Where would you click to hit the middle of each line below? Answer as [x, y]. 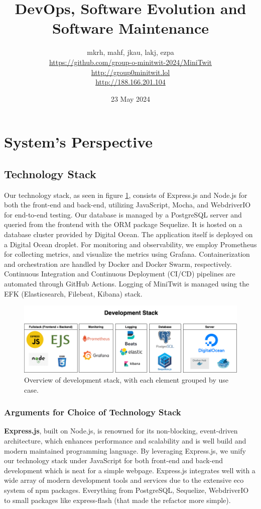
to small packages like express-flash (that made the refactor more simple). [117, 500]
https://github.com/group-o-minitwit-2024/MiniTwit [130, 62]
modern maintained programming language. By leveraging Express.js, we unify [125, 450]
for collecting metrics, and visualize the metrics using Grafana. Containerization [127, 254]
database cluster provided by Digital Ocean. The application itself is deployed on [128, 234]
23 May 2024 [130, 98]
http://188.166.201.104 [130, 82]
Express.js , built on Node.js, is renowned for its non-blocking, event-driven [121, 431]
